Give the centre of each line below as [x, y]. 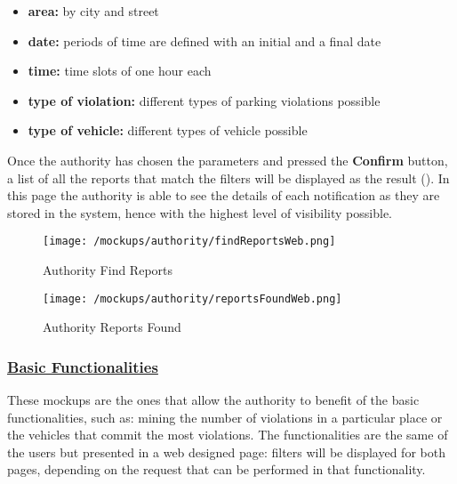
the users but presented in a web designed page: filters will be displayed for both [226, 452]
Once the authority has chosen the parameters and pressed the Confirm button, [228, 160]
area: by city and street [93, 11]
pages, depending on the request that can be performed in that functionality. [216, 469]
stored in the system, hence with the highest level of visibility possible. [200, 212]
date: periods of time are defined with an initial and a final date [204, 40]
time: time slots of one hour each [120, 71]
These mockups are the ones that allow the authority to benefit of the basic [213, 400]
